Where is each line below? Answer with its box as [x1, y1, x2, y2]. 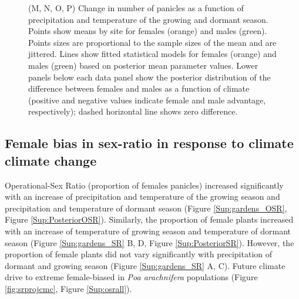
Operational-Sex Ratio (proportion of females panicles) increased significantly [5, 179, 284, 191]
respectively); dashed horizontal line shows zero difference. [28, 105, 238, 117]
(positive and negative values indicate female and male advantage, [28, 93, 266, 106]
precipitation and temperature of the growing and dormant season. [28, 13, 268, 25]
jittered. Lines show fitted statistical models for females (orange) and [28, 48, 277, 60]
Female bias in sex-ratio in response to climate [5, 134, 294, 152]
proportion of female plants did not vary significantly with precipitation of [5, 248, 272, 260]
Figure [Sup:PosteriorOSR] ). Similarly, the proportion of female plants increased [5, 213, 294, 226]
